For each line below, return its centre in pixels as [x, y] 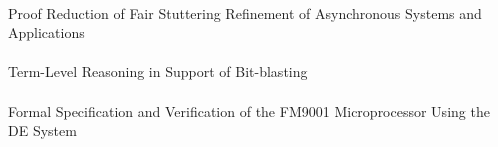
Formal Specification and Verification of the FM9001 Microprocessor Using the [249, 110]
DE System [42, 130]
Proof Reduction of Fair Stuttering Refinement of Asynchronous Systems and [245, 12]
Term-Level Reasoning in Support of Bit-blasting [158, 71]
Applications [46, 32]
